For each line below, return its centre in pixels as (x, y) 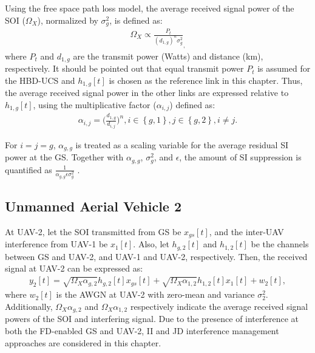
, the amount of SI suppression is (240, 157)
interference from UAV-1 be (56, 244)
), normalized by (68, 20)
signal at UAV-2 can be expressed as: (74, 268)
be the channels (280, 244)
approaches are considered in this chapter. (83, 342)
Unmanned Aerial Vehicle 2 (93, 206)
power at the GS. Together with (64, 157)
